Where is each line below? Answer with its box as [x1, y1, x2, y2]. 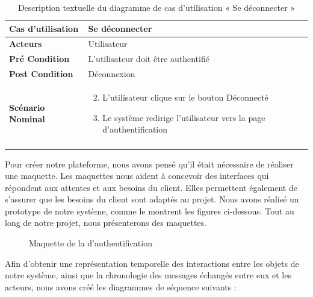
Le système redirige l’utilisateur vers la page [102, 111, 265, 123]
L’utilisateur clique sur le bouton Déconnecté [102, 90, 268, 103]
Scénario [9, 101, 45, 113]
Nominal [9, 113, 45, 125]
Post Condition [9, 67, 73, 80]
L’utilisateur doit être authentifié [88, 52, 209, 65]
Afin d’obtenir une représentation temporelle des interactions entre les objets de [5, 257, 299, 269]
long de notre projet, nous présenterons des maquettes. [5, 216, 206, 229]
